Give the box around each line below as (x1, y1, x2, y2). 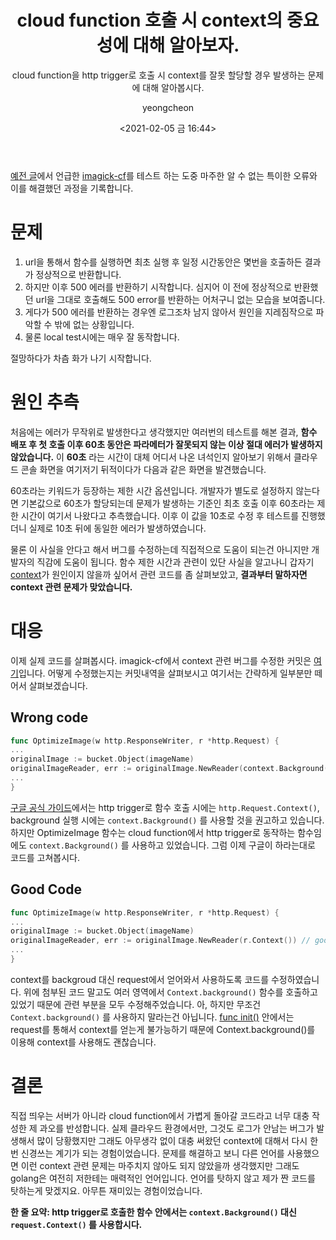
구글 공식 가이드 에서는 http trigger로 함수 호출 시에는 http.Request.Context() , (10, 801, 320, 813)
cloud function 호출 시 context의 (16, 9, 283, 32)
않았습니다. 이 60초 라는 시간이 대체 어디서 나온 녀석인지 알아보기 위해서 (10, 451, 292, 463)
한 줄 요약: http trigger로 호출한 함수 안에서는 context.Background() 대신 (10, 1206, 297, 1218)
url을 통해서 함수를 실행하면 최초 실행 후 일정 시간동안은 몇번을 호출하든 (24, 256, 303, 268)
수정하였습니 (270, 973, 320, 985)
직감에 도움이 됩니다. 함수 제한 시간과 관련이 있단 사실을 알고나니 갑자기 (36, 556, 315, 568)
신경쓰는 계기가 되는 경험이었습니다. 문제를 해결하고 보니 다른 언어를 (20, 1147, 285, 1159)
